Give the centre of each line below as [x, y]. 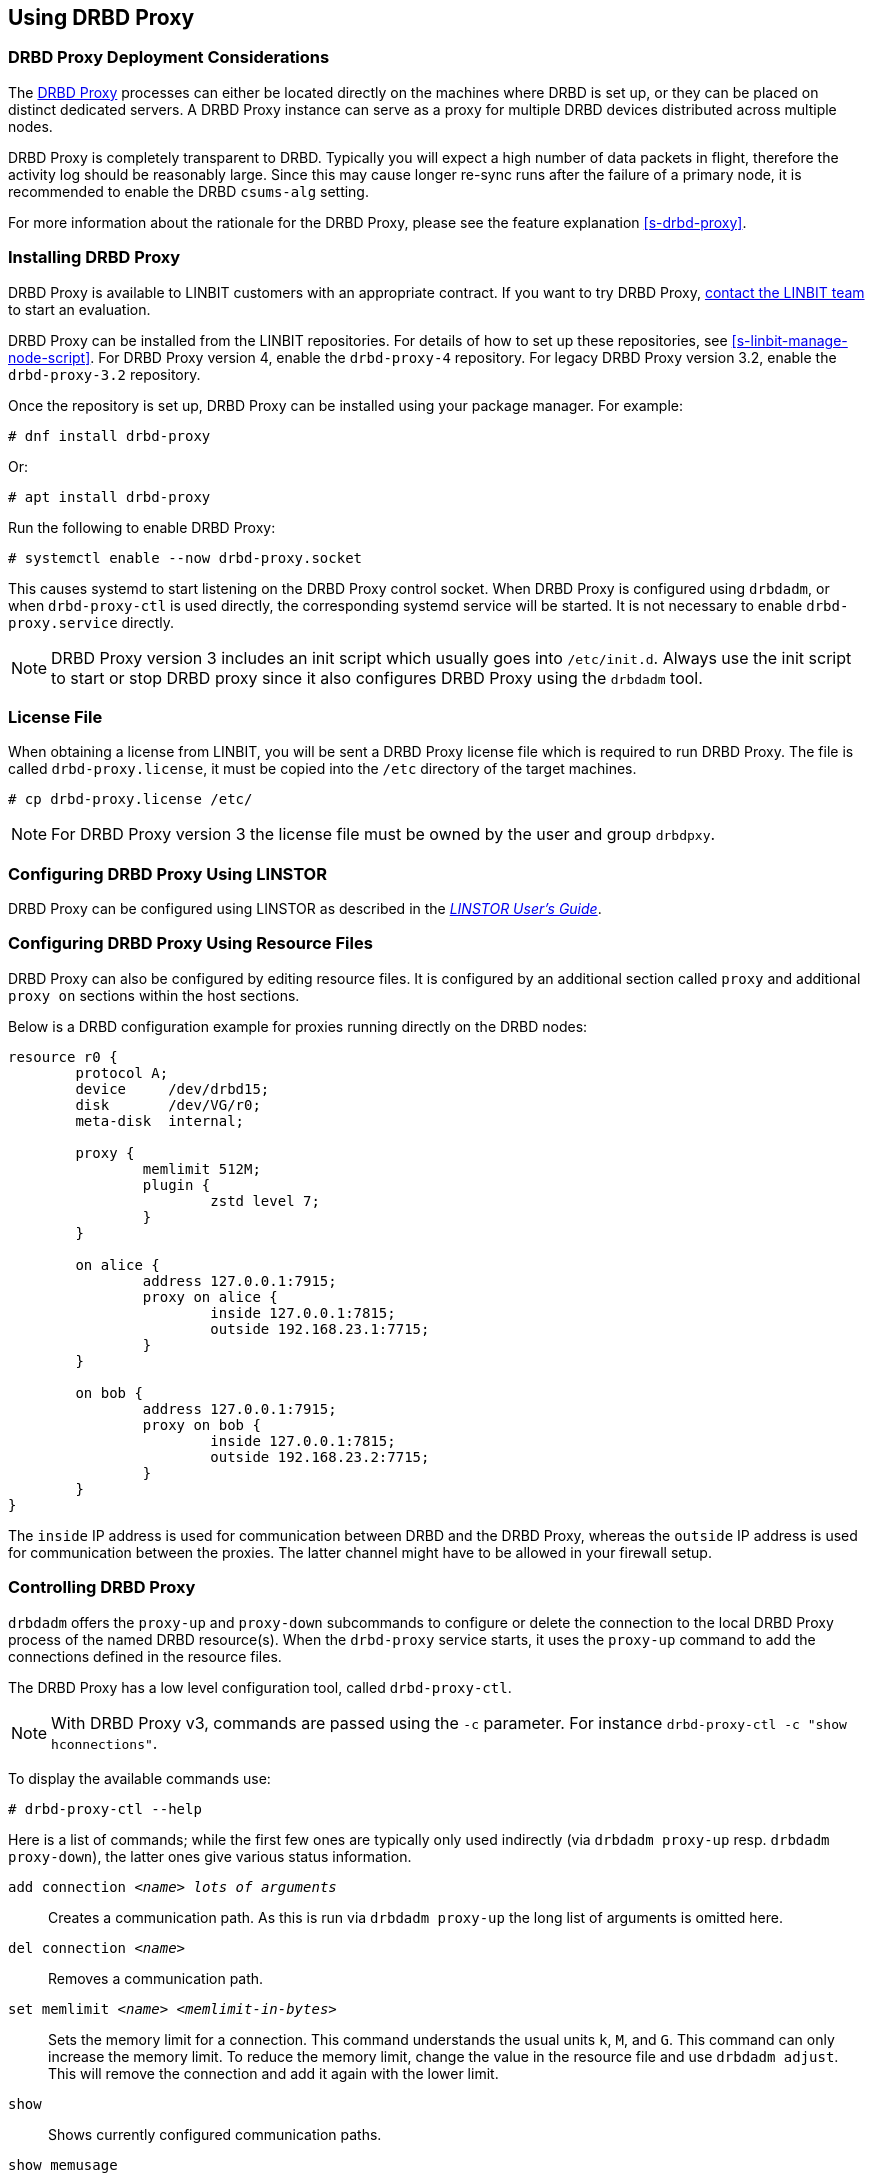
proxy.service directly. [91, 622]
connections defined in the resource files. [145, 1656]
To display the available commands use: [139, 1778]
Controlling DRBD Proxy [102, 1587]
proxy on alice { [210, 1296]
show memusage [63, 2164]
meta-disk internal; [160, 1120]
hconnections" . [104, 1742]
